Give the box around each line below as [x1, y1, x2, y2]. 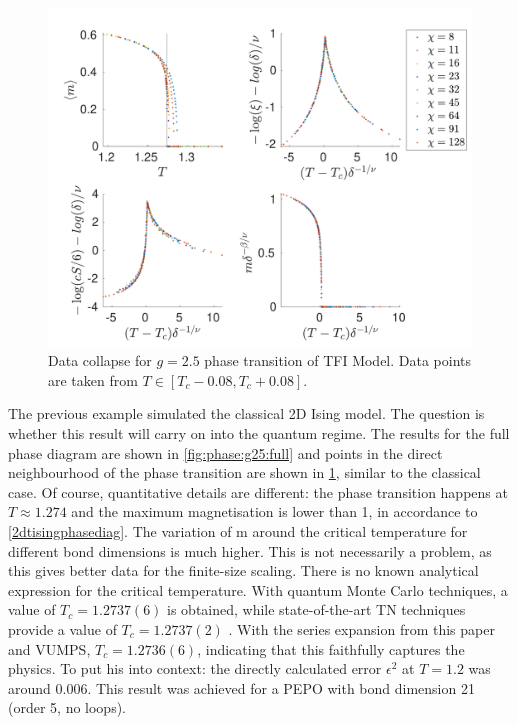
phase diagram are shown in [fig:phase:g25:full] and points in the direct [8, 442, 443, 463]
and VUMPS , [8, 638, 91, 659]
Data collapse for [48, 350, 152, 371]
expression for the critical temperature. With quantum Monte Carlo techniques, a [8, 579, 508, 600]
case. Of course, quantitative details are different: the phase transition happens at [8, 481, 508, 502]
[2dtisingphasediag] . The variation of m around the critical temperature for [8, 521, 468, 542]
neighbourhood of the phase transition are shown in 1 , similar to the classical [8, 462, 481, 483]
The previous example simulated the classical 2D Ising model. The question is [8, 403, 485, 424]
